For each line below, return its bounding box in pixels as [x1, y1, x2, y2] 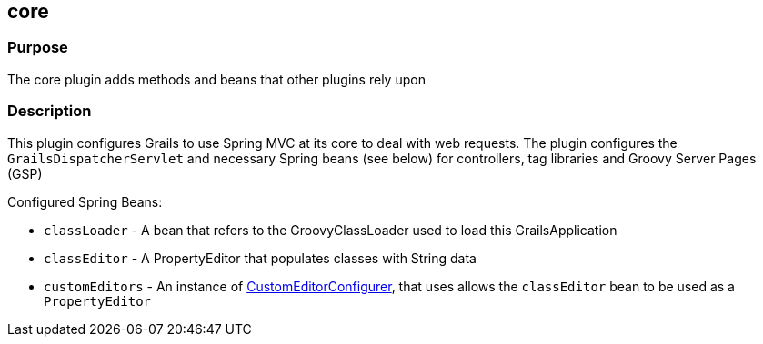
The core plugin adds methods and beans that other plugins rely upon [7, 71, 426, 87]
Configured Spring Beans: [7, 193, 163, 210]
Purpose [7, 38, 68, 57]
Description [7, 102, 92, 121]
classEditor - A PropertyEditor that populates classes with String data [44, 250, 477, 266]
